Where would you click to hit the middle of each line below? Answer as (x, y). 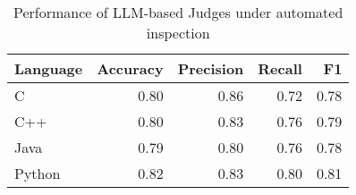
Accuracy (130, 68)
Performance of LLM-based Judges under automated (178, 12)
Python (38, 173)
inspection (178, 33)
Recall (280, 68)
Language (49, 68)
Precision (211, 68)
